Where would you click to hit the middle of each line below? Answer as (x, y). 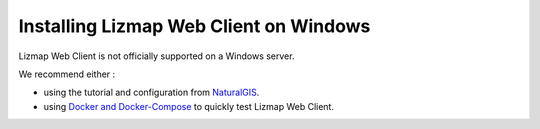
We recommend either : (67, 74)
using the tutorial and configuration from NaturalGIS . (151, 92)
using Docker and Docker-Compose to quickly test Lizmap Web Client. (189, 106)
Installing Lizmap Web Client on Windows (194, 26)
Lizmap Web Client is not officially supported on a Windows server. (156, 56)
